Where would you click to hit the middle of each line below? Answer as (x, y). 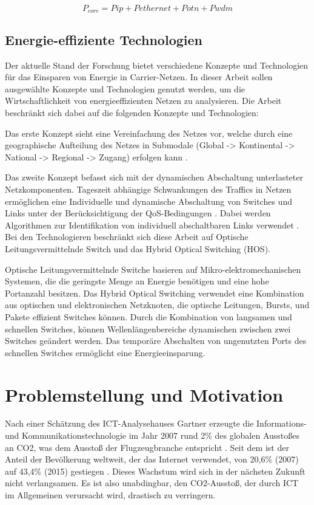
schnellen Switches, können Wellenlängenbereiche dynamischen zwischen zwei (148, 328)
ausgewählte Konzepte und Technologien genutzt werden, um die (125, 88)
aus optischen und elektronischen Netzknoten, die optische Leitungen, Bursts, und (157, 305)
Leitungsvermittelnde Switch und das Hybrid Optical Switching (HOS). (138, 248)
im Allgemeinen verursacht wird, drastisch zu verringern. (110, 495)
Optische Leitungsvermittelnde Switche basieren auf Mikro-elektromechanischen (153, 269)
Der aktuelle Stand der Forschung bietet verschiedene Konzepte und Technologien (157, 65)
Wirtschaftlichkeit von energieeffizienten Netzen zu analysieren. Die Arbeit (143, 101)
